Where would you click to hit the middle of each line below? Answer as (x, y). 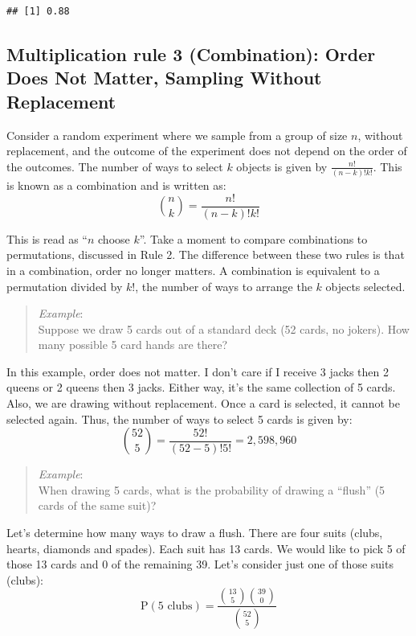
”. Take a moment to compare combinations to (253, 238)
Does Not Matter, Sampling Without (164, 78)
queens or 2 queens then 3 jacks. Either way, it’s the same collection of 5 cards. (201, 387)
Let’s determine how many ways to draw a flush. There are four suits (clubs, (195, 533)
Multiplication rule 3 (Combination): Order (191, 53)
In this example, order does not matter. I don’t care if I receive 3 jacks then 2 (198, 371)
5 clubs (175, 606)
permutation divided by (65, 286)
